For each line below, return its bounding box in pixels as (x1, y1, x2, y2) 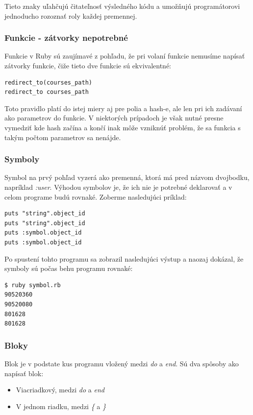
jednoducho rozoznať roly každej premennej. (4, 10, 137, 21)
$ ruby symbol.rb (4, 281, 61, 289)
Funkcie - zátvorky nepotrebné (4, 31, 128, 44)
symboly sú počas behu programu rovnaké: (4, 263, 133, 273)
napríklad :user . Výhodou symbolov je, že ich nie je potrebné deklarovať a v (4, 181, 232, 192)
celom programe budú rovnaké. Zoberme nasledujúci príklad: (4, 191, 187, 202)
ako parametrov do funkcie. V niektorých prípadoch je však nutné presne (4, 113, 224, 123)
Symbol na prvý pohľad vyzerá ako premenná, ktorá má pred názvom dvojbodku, (4, 172, 250, 182)
